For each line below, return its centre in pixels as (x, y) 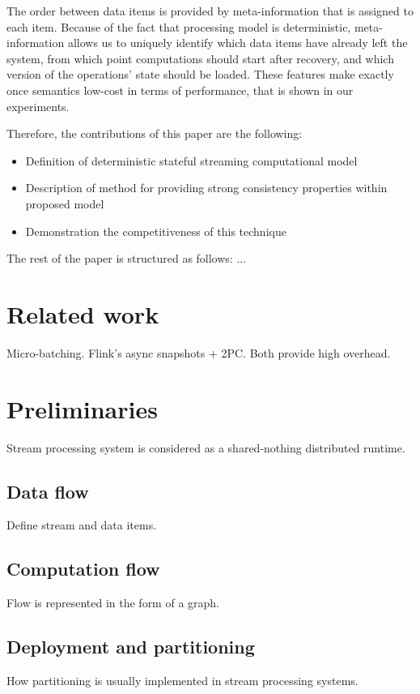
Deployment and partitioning (131, 647)
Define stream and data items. (82, 525)
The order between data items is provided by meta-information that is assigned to (210, 11)
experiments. (38, 106)
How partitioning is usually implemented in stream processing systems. (182, 680)
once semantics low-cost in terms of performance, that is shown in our (180, 90)
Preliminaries (82, 408)
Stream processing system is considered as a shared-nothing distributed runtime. (206, 447)
